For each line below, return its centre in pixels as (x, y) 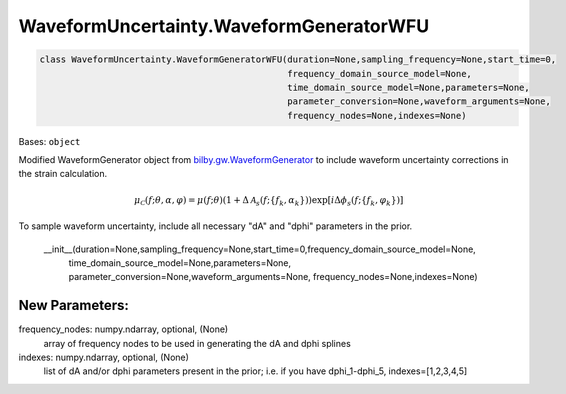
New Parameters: (74, 305)
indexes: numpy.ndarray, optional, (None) (104, 357)
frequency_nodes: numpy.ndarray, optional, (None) (123, 329)
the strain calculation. (63, 174)
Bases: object (49, 141)
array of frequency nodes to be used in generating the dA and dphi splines (197, 343)
